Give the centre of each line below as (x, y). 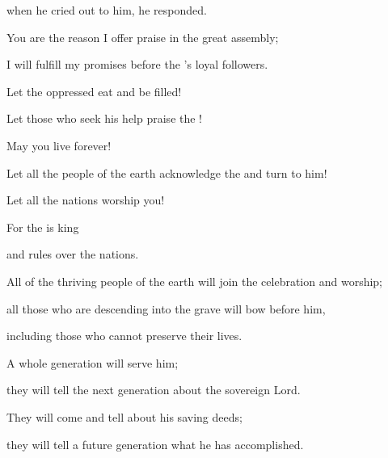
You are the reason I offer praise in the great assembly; (143, 37)
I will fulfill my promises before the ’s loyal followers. (137, 64)
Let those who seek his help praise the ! (105, 118)
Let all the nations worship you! (86, 200)
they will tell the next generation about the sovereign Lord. (154, 390)
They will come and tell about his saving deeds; (124, 416)
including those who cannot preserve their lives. (124, 336)
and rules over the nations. (73, 254)
